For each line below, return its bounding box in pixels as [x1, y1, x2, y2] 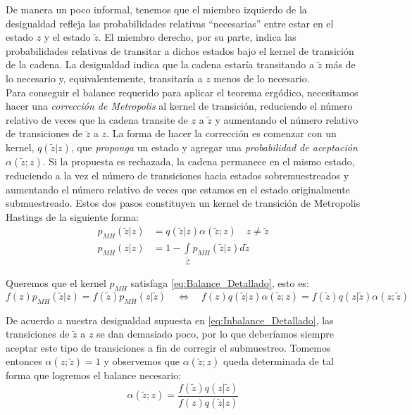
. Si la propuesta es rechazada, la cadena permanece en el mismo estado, [42, 153, 355, 168]
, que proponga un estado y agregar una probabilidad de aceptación [70, 139, 358, 154]
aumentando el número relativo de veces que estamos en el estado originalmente [6, 181, 350, 196]
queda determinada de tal [223, 354, 334, 369]
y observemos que [104, 354, 180, 369]
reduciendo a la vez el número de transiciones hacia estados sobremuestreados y [6, 167, 349, 182]
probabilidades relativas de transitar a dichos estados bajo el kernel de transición [6, 43, 354, 58]
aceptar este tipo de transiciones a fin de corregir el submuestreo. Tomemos [6, 340, 331, 355]
